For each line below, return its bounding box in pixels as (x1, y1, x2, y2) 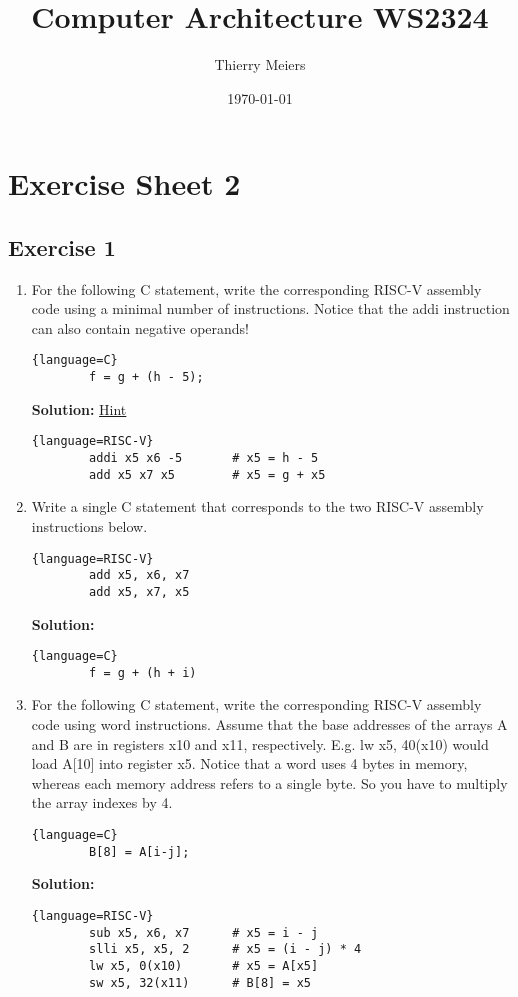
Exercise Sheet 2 (8, 163, 241, 204)
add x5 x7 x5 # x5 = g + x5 (89, 467, 326, 482)
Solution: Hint (31, 398, 127, 419)
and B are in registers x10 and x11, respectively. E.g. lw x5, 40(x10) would (31, 733, 489, 754)
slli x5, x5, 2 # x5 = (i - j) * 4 (89, 942, 362, 957)
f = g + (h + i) (89, 665, 197, 680)
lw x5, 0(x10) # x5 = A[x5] (89, 958, 319, 973)
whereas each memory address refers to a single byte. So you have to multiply (31, 772, 508, 793)
